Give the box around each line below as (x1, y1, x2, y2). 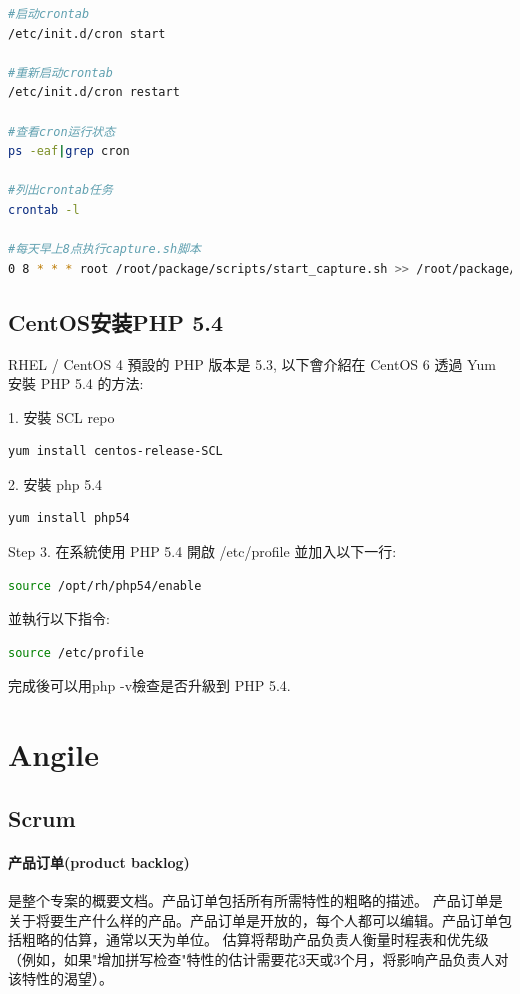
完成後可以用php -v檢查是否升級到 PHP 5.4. (8, 675, 291, 696)
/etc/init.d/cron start (8, 26, 166, 41)
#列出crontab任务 (8, 183, 113, 198)
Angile (8, 734, 99, 775)
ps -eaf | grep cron (8, 144, 130, 159)
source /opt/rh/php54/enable (8, 578, 202, 593)
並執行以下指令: (8, 608, 110, 629)
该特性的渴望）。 (8, 968, 113, 989)
